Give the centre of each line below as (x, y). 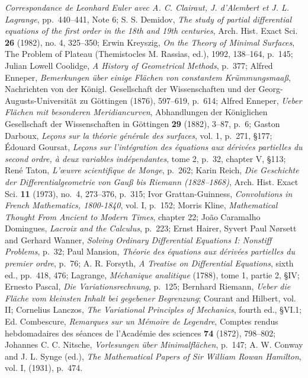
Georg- (271, 89)
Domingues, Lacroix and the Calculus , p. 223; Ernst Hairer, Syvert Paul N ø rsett (151, 228)
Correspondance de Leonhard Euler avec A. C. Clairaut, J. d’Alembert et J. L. (147, 7)
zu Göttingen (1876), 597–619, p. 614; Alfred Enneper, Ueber (191, 100)
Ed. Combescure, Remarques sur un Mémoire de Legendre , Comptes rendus (142, 321)
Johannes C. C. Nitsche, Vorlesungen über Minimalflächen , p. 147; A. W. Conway (154, 344)
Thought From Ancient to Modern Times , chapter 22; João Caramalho (133, 216)
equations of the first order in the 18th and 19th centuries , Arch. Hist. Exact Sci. (151, 31)
